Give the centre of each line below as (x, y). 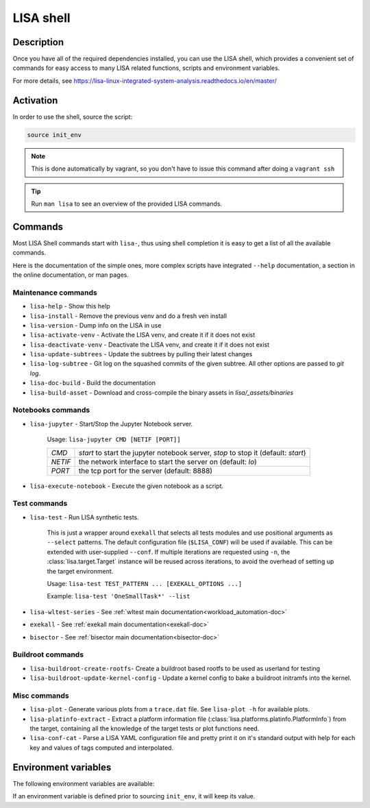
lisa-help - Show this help (70, 306)
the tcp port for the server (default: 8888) (145, 471)
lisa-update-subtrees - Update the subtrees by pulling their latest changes (141, 354)
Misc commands (41, 696)
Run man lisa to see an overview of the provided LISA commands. (127, 204)
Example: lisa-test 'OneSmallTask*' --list (119, 596)
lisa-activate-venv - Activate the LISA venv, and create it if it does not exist (143, 335)
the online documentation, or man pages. (71, 275)
